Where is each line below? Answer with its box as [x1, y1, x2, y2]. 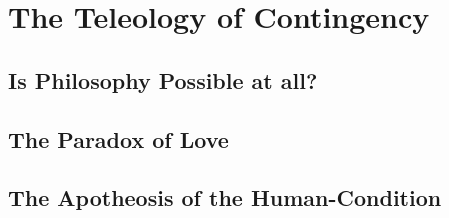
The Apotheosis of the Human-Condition [8, 182, 442, 213]
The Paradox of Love [8, 123, 229, 154]
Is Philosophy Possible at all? [8, 64, 318, 95]
